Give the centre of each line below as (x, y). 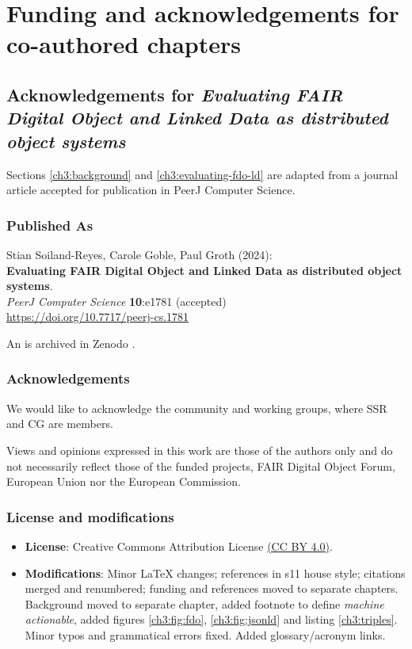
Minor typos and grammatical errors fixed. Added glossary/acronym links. (205, 634)
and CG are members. (60, 424)
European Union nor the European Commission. (124, 481)
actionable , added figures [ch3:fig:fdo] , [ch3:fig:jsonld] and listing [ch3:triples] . (211, 619)
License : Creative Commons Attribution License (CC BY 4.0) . (179, 546)
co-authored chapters (124, 44)
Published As (50, 225)
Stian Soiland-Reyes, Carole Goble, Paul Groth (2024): (139, 254)
